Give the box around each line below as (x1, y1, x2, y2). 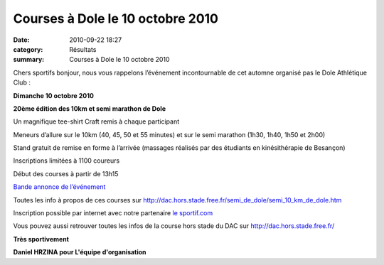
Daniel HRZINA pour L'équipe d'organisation (13, 248, 146, 256)
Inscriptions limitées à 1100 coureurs (13, 156, 120, 165)
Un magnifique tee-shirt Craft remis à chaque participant (13, 117, 180, 126)
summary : (13, 55, 45, 64)
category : (13, 45, 43, 53)
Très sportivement (13, 234, 69, 243)
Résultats (69, 45, 97, 53)
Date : (13, 36, 30, 44)
